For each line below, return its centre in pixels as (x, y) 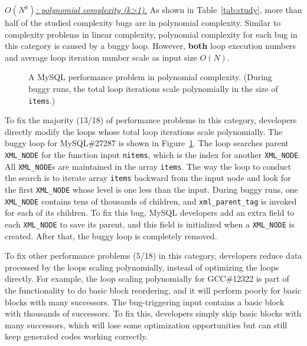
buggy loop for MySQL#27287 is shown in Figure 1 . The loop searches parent (147, 143)
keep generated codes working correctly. (76, 336)
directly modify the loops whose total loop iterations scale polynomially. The (144, 131)
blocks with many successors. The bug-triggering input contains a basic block (145, 301)
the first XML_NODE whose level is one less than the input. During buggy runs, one (151, 189)
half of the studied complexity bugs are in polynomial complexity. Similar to (143, 22)
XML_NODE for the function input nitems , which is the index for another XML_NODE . (153, 154)
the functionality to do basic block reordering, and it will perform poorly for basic (153, 290)
